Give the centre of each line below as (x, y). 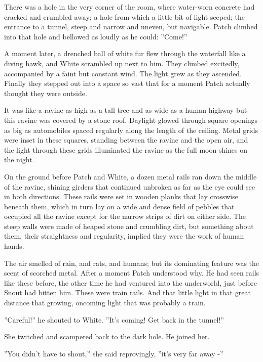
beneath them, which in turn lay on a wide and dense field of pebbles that (119, 206)
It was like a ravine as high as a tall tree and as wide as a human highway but (126, 110)
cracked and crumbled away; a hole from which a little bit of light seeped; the (125, 16)
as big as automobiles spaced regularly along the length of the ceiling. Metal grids (131, 130)
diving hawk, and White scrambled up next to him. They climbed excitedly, (122, 63)
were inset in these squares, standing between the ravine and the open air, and (126, 140)
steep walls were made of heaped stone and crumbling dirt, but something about (129, 226)
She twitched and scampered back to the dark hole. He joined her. (107, 336)
